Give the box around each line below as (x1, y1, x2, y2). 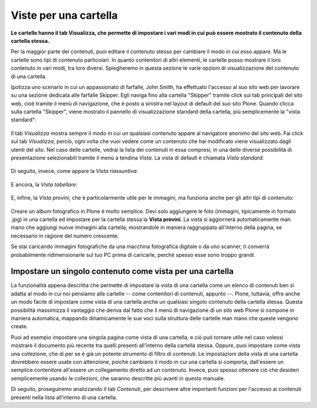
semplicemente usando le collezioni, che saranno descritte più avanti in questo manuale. (11, 375, 225, 382)
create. (11, 323, 28, 330)
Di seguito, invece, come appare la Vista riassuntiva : (11, 168, 138, 175)
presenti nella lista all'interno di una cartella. (11, 393, 117, 401)
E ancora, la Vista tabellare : (11, 181, 77, 188)
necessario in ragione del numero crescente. (11, 232, 119, 239)
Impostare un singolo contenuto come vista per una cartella (11, 267, 234, 277)
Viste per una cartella (11, 9, 118, 22)
